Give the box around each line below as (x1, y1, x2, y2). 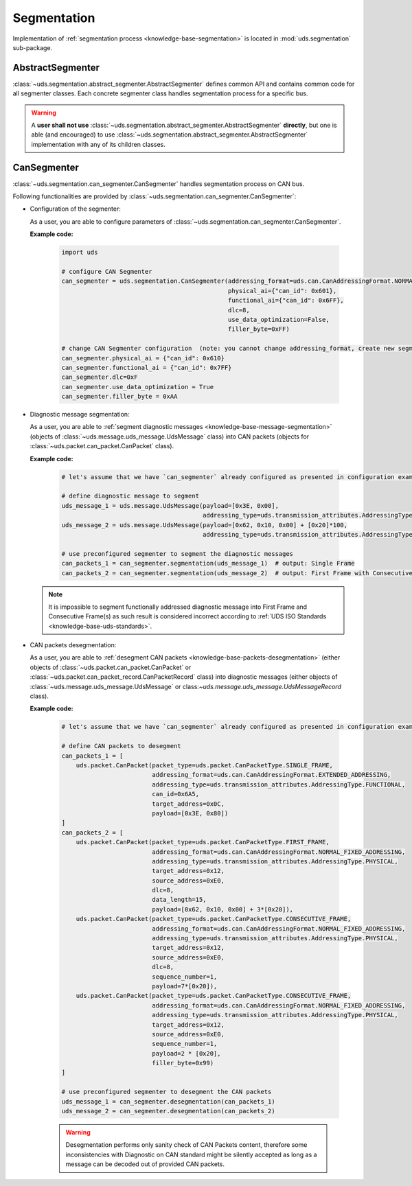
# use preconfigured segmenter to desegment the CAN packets (61, 1088, 272, 1096)
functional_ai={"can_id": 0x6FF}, (227, 296, 345, 305)
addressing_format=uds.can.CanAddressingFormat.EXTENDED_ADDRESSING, (152, 771, 391, 779)
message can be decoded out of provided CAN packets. (65, 1160, 225, 1168)
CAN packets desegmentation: (30, 641, 117, 649)
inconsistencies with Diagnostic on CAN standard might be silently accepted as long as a (65, 1150, 317, 1159)
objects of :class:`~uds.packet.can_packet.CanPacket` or (30, 663, 192, 671)
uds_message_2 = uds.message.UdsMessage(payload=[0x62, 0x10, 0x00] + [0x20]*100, (61, 521, 348, 528)
